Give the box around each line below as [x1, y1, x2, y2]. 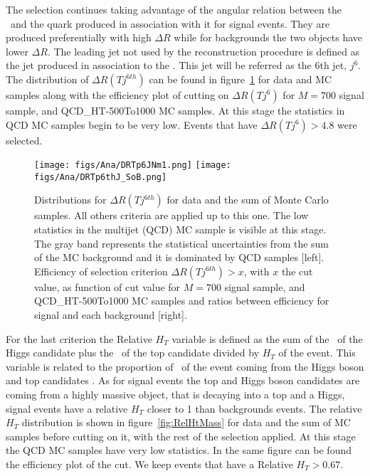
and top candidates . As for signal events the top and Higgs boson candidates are [6, 373, 360, 388]
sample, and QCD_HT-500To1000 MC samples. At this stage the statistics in [6, 102, 345, 117]
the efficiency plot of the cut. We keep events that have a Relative [6, 456, 293, 471]
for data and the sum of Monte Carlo [166, 192, 329, 207]
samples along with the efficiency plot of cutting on [6, 87, 229, 102]
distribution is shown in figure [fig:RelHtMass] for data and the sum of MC [21, 415, 351, 430]
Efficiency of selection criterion [34, 263, 168, 278]
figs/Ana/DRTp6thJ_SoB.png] [34, 171, 167, 182]
